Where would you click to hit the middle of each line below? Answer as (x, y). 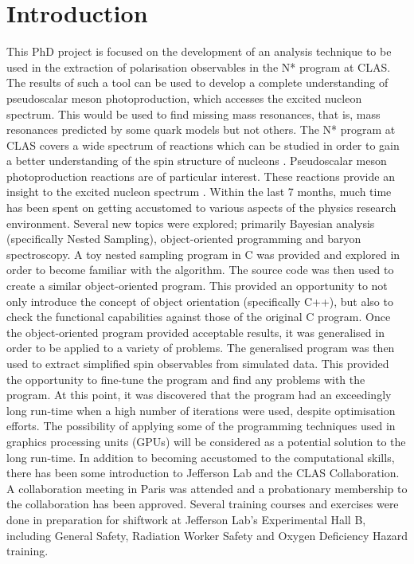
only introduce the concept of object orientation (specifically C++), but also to (200, 301)
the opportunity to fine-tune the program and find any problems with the (186, 379)
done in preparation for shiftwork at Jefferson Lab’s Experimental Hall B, (186, 519)
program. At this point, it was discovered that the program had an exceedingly (199, 395)
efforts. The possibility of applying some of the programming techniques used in (201, 426)
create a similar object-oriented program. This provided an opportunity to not (197, 286)
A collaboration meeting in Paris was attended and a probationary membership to (207, 488)
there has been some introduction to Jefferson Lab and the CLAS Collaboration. (203, 473)
